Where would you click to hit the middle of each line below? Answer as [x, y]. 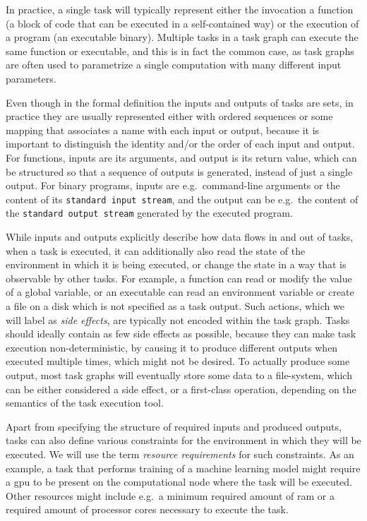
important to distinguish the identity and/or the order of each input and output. [180, 144]
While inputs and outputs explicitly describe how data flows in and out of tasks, [180, 237]
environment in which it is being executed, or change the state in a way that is [176, 264]
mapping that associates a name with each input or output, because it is [163, 130]
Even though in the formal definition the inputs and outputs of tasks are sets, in [180, 102]
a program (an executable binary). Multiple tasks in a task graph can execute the [182, 37]
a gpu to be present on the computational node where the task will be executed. [179, 482]
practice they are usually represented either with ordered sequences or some [169, 116]
